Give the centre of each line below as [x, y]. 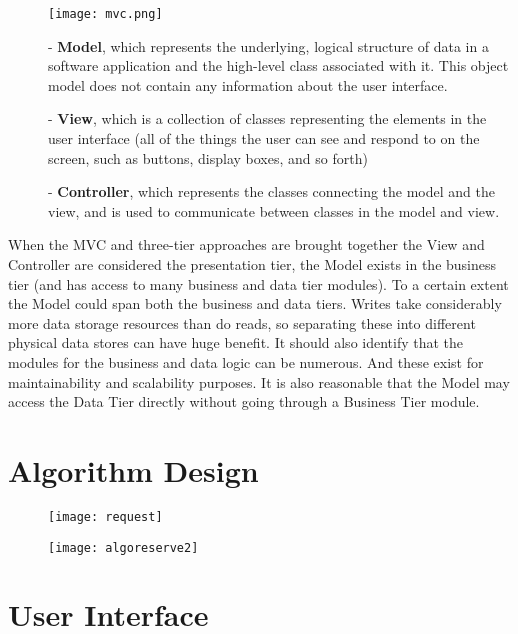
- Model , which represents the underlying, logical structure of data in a [268, 45]
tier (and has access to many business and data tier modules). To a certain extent [258, 283]
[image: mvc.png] [105, 14]
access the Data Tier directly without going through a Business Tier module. [244, 401]
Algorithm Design [133, 469]
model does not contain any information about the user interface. [248, 84]
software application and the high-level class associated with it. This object [278, 65]
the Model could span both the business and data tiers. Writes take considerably [255, 303]
